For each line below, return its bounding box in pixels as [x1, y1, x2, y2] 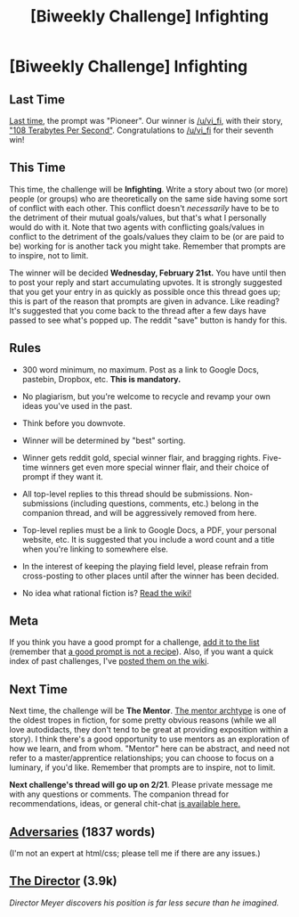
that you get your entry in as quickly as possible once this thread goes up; [9, 286, 281, 297]
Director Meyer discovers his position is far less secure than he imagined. [9, 897, 279, 908]
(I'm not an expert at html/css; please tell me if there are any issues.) [9, 848, 261, 859]
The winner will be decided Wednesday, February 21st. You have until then [9, 267, 287, 278]
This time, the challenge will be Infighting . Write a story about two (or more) [9, 184, 289, 194]
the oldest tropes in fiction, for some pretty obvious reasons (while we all [9, 715, 277, 725]
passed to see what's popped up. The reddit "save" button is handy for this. [9, 315, 287, 325]
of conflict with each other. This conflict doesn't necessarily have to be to [9, 202, 279, 213]
